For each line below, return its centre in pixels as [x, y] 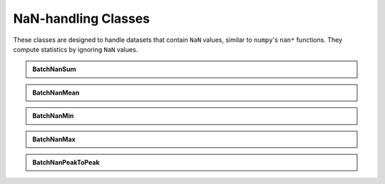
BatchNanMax [54, 139]
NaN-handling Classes [82, 18]
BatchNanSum [54, 69]
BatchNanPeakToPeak [66, 162]
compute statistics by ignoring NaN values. [76, 49]
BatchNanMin [53, 116]
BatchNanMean [56, 92]
